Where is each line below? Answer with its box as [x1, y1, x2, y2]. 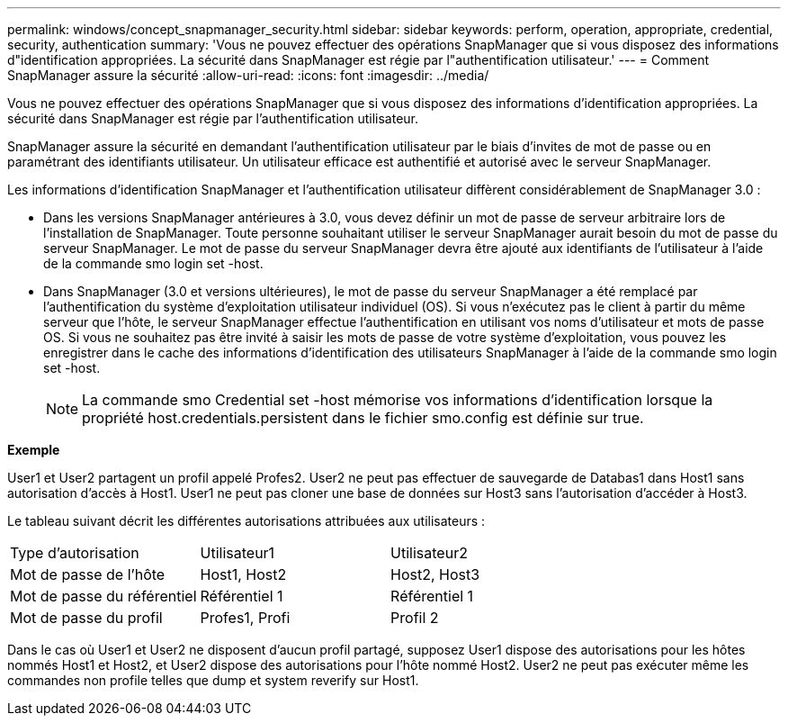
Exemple [7, 442, 60, 457]
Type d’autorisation [10, 544, 139, 562]
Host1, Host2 [200, 565, 287, 583]
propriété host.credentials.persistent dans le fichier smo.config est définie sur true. [82, 409, 644, 427]
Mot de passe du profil [10, 609, 163, 627]
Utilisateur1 [200, 544, 275, 562]
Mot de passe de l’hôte [10, 565, 166, 583]
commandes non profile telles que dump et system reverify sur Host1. [7, 673, 419, 688]
